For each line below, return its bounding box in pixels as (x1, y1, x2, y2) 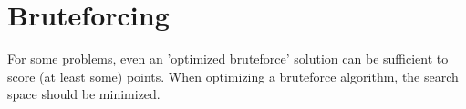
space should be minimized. (7, 84, 161, 104)
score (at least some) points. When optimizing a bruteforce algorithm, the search (7, 66, 459, 85)
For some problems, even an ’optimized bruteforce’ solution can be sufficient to (7, 49, 449, 68)
